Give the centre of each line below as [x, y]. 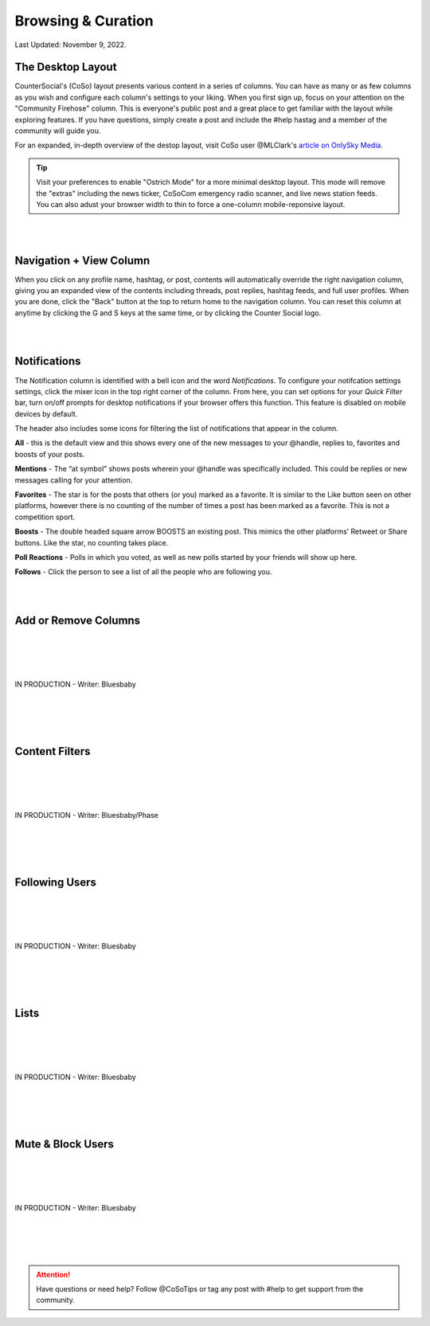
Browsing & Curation [84, 21]
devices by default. [46, 413]
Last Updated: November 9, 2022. [70, 45]
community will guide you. [58, 131]
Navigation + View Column [82, 260]
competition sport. [45, 517]
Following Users [56, 883]
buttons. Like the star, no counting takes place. [92, 542]
